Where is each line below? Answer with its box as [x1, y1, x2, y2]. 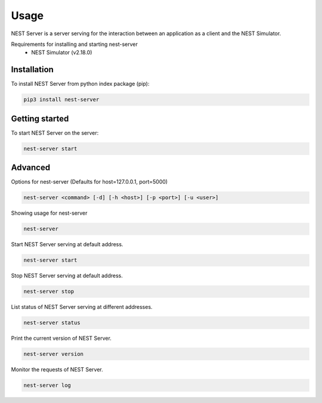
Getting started [11, 113, 69, 123]
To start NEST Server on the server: [11, 129, 99, 137]
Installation [11, 64, 54, 75]
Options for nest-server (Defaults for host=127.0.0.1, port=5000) [11, 178, 168, 185]
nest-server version [23, 351, 83, 358]
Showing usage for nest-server [11, 209, 88, 217]
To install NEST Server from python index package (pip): [11, 80, 150, 88]
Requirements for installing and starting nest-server [11, 41, 138, 48]
